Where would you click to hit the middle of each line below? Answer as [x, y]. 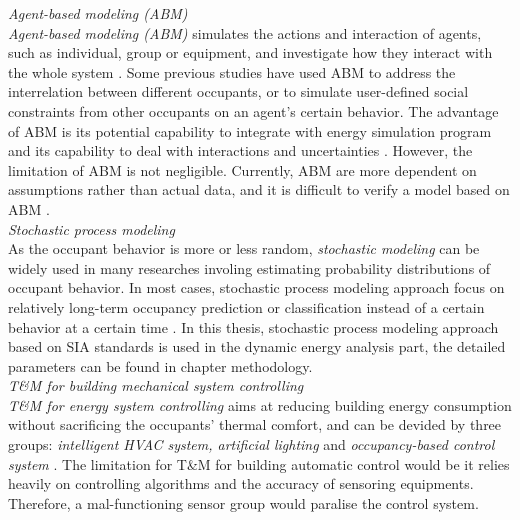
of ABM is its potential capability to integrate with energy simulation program [250, 130]
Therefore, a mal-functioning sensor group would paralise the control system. [243, 502]
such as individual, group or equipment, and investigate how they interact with [250, 52]
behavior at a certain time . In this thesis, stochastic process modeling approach [253, 326]
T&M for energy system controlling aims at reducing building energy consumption [260, 404]
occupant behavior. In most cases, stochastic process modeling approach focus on [256, 287]
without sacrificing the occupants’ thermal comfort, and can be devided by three [255, 424]
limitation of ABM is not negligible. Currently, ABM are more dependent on [242, 169]
